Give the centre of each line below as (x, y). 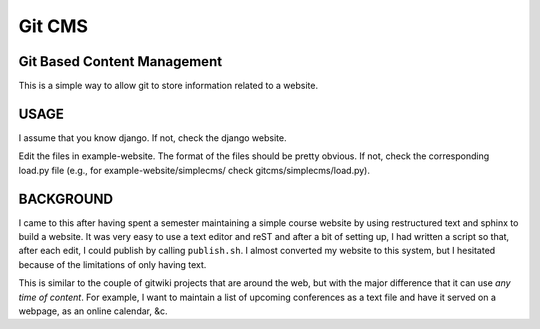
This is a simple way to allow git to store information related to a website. (168, 86)
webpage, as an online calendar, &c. (93, 311)
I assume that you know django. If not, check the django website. (152, 137)
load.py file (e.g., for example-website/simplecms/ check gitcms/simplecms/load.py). (194, 170)
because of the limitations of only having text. (112, 264)
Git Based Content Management (120, 61)
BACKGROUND (66, 198)
